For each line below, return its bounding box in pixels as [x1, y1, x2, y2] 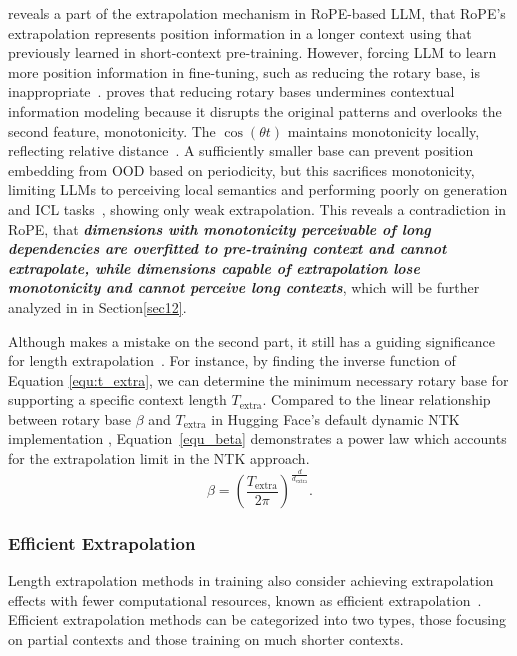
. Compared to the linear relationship [262, 389, 491, 410]
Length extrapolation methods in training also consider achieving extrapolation [8, 570, 494, 591]
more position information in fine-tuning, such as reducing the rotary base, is [8, 61, 480, 82]
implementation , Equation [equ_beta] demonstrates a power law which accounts [8, 428, 507, 449]
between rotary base [8, 408, 132, 429]
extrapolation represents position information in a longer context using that [8, 22, 472, 43]
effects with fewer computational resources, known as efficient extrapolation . [8, 589, 482, 610]
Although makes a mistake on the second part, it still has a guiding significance [8, 330, 495, 351]
